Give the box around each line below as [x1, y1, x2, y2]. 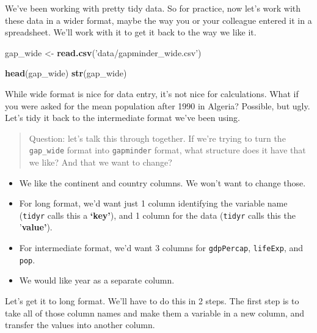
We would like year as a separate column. [19, 274, 175, 287]
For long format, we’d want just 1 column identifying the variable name [19, 197, 288, 210]
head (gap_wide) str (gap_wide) [5, 67, 127, 79]
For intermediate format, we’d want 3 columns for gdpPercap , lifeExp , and [19, 241, 304, 254]
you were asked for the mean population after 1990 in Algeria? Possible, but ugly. [5, 99, 310, 112]
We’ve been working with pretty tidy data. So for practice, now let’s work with [5, 2, 301, 14]
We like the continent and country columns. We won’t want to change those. [19, 176, 306, 189]
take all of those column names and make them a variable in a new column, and [5, 306, 305, 319]
